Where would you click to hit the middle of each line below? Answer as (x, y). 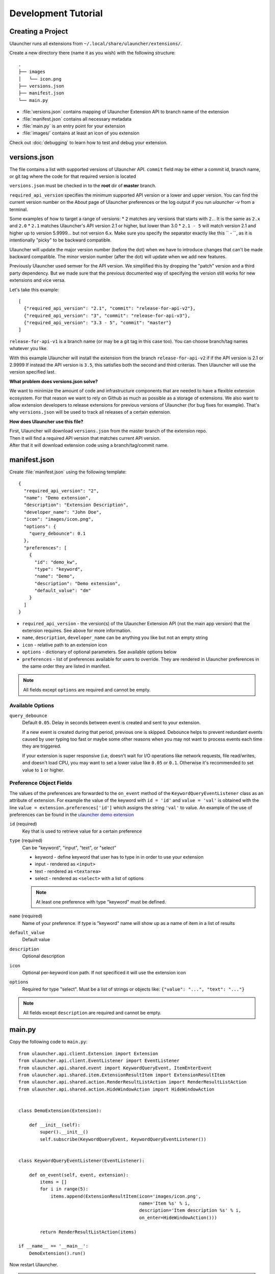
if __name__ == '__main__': (53, 1246)
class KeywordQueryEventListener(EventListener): (82, 1160)
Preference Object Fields (41, 783)
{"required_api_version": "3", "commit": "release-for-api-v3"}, (107, 315)
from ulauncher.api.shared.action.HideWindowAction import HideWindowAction (117, 1089)
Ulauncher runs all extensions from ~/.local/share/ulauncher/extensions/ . (96, 44)
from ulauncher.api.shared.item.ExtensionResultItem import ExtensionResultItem (122, 1075)
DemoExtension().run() (57, 1253)
